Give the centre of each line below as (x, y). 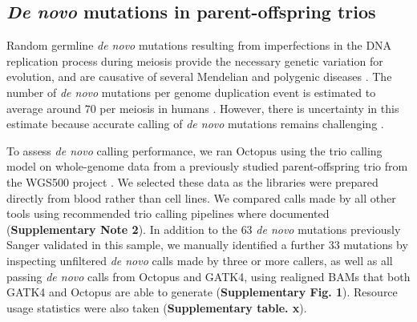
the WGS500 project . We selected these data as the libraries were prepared (192, 181)
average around (44, 108)
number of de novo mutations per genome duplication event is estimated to (191, 92)
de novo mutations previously (328, 229)
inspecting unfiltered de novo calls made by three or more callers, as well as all (200, 260)
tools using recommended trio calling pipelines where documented (168, 213)
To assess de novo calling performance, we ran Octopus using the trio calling (194, 150)
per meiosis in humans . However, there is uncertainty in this (249, 108)
